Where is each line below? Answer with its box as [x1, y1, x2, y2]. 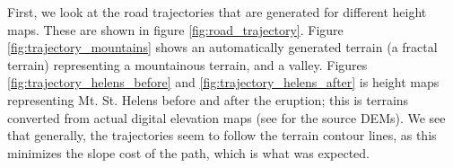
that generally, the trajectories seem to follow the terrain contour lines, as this [7, 126, 437, 145]
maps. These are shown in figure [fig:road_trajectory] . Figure [7, 20, 344, 39]
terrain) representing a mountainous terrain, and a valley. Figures [7, 55, 368, 74]
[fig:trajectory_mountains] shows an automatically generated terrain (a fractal [7, 38, 438, 57]
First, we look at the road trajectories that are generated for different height [7, 3, 427, 21]
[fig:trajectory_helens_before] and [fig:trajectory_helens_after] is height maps [7, 73, 440, 92]
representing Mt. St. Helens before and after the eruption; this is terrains [7, 90, 409, 109]
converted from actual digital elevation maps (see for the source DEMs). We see [7, 108, 446, 127]
